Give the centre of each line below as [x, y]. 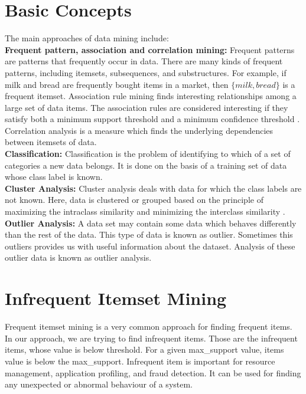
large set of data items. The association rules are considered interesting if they [147, 107]
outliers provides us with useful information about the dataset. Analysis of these [150, 246]
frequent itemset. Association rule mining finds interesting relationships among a [151, 96]
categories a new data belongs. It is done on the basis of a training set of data [146, 165]
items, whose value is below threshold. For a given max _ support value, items [144, 349]
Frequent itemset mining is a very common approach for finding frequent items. [149, 326]
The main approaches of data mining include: [87, 38]
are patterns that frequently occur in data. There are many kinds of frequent [144, 61]
